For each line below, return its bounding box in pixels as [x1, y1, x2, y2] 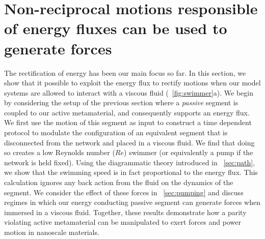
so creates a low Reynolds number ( [4, 147, 115, 158]
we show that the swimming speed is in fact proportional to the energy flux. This [4, 167, 258, 177]
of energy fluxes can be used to [4, 18, 227, 39]
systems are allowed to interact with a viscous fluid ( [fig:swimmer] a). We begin [4, 87, 254, 98]
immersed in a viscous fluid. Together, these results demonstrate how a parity [4, 206, 247, 217]
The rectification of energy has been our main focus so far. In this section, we [4, 67, 246, 78]
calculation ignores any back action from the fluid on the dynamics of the [4, 177, 233, 188]
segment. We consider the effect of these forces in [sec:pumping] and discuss [4, 187, 244, 197]
